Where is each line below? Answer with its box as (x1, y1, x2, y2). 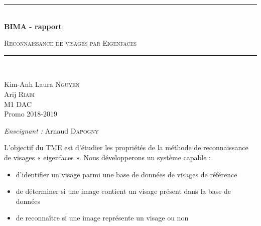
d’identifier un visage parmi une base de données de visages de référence (16, 169, 237, 179)
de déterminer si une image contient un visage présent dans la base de (16, 186, 231, 196)
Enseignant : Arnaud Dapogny (4, 125, 99, 136)
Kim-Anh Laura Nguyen (4, 79, 80, 89)
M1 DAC (4, 98, 32, 109)
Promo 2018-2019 (4, 108, 58, 119)
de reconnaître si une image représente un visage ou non (16, 212, 189, 223)
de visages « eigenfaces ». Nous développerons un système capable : (4, 152, 211, 162)
